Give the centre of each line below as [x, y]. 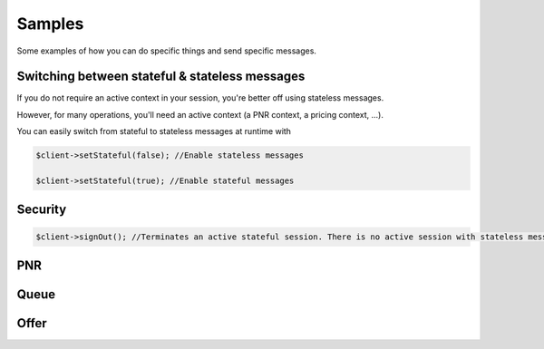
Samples [50, 24]
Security [42, 210]
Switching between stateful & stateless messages [161, 77]
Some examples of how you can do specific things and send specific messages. [167, 51]
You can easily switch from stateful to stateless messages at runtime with [154, 131]
